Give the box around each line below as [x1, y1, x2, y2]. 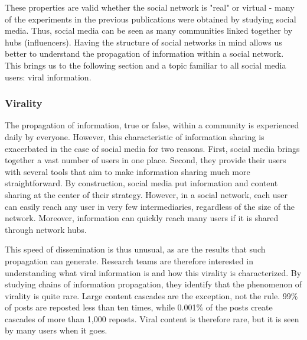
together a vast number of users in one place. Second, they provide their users [5, 154, 286, 166]
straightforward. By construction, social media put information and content [5, 177, 278, 189]
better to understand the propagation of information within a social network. [5, 47, 284, 60]
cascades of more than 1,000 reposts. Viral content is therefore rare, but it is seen [5, 312, 299, 325]
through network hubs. [5, 223, 87, 235]
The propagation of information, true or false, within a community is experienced [5, 119, 299, 131]
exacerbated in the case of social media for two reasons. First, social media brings [5, 142, 300, 154]
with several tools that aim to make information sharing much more [5, 165, 250, 177]
